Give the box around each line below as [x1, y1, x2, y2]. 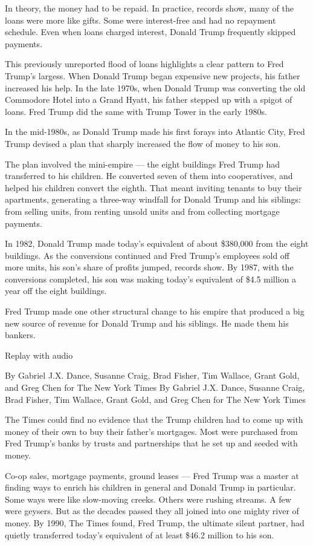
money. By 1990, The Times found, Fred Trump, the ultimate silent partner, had [5, 516, 305, 529]
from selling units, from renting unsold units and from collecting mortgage [5, 204, 280, 217]
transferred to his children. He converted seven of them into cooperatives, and [5, 169, 293, 182]
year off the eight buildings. [5, 284, 107, 297]
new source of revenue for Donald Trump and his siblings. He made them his [5, 316, 289, 329]
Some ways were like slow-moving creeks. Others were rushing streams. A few [5, 492, 291, 505]
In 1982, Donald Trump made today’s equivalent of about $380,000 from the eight [5, 237, 309, 250]
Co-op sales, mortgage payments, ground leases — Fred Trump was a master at [5, 469, 299, 481]
